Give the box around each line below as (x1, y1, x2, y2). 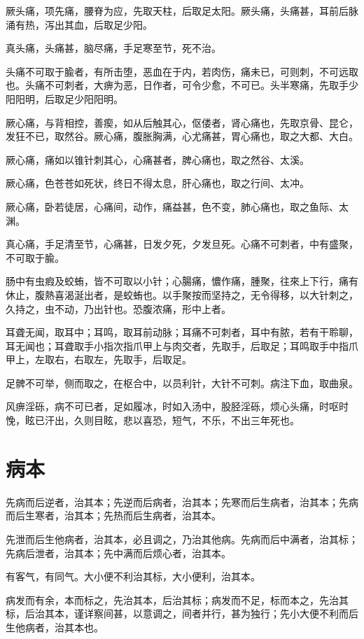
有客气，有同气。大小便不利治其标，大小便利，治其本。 (6, 569, 260, 584)
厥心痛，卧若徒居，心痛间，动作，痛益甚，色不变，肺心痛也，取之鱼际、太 (6, 199, 349, 213)
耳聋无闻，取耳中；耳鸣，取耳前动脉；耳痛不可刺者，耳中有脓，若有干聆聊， (6, 325, 358, 339)
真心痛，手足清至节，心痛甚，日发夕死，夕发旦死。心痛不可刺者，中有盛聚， (6, 237, 358, 251)
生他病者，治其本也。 (6, 619, 104, 634)
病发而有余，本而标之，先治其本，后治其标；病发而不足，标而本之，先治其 (6, 592, 349, 607)
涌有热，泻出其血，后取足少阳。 (6, 17, 153, 31)
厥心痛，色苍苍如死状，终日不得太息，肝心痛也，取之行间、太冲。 (6, 176, 309, 190)
